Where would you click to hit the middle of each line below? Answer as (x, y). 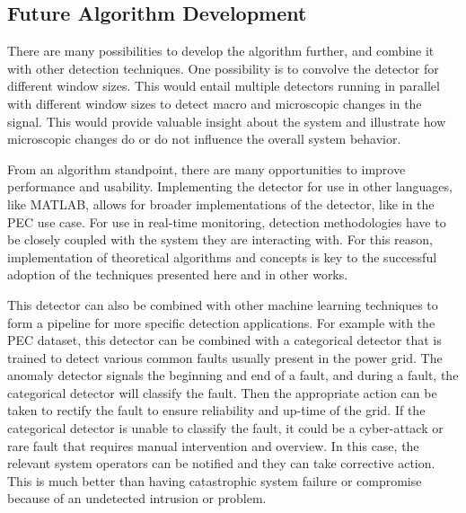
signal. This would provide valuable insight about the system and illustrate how (227, 121)
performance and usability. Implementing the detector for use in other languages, (230, 186)
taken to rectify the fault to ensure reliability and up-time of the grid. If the (216, 410)
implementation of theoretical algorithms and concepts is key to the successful (222, 256)
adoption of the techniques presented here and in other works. (178, 274)
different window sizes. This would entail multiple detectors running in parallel (224, 86)
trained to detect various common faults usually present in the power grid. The (225, 357)
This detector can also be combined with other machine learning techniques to (223, 304)
